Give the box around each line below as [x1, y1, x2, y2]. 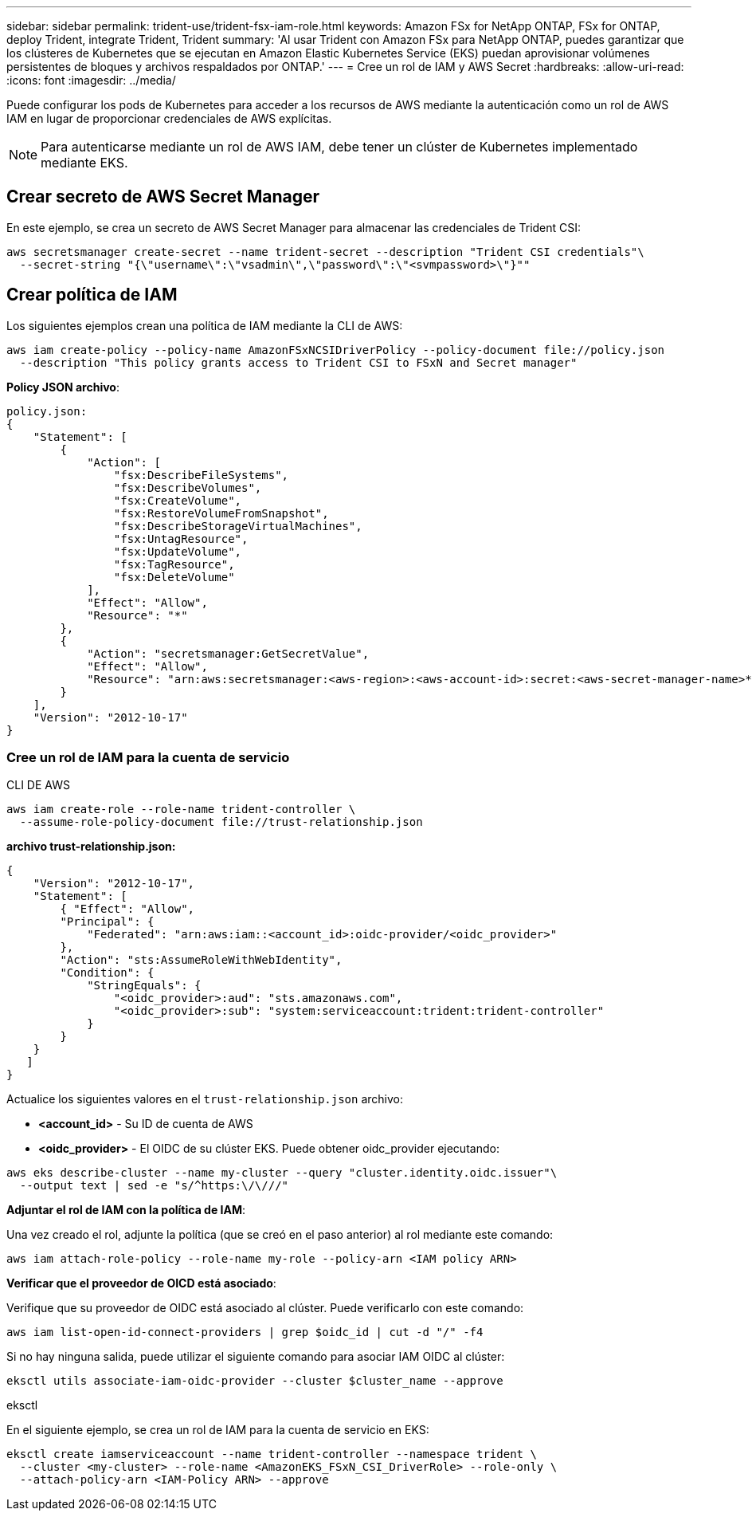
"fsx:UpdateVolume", [113, 544, 242, 558]
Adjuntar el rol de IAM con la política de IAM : [6, 1203, 246, 1217]
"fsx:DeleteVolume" [113, 570, 235, 584]
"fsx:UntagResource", [113, 532, 249, 545]
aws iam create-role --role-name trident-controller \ [6, 803, 356, 816]
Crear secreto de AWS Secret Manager [6, 187, 319, 207]
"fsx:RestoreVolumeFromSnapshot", [113, 506, 329, 520]
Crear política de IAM [6, 285, 178, 305]
